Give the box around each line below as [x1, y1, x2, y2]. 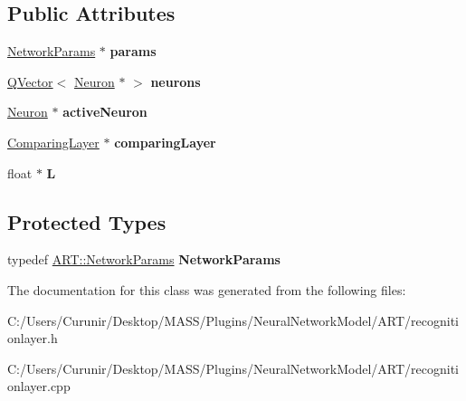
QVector [7, 72, 53, 91]
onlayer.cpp [7, 377, 71, 396]
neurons [150, 72, 201, 91]
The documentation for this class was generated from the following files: [7, 280, 406, 299]
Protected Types [7, 207, 166, 235]
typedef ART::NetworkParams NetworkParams [7, 250, 281, 269]
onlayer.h [7, 329, 58, 348]
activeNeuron [62, 102, 147, 121]
